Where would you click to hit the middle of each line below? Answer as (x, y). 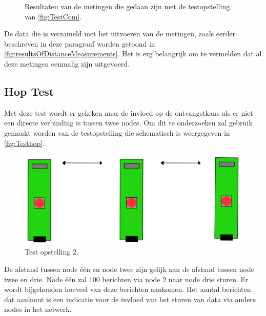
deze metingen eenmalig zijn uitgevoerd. (67, 63)
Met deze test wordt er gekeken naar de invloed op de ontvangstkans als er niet (129, 112)
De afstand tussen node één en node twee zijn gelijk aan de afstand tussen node (129, 269)
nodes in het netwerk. (38, 309)
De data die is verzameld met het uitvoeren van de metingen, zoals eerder (120, 34)
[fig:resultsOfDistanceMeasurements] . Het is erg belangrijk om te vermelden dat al (133, 54)
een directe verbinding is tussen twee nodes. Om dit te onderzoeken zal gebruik (128, 123)
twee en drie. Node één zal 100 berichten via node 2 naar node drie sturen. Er (126, 279)
